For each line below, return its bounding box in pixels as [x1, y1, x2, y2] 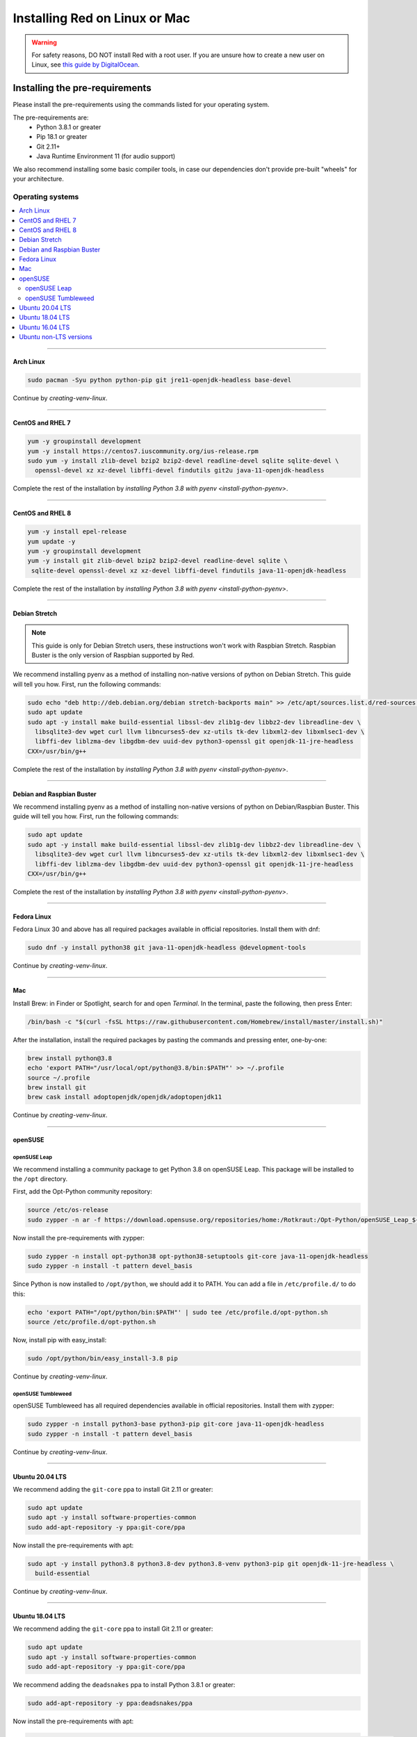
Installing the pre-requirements [13, 82, 152, 94]
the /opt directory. [13, 1175, 68, 1183]
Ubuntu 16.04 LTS [19, 323, 70, 331]
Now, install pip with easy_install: [13, 1335, 107, 1344]
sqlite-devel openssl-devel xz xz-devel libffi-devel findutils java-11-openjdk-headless [31, 566, 347, 575]
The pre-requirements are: [13, 113, 89, 122]
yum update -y [27, 537, 76, 545]
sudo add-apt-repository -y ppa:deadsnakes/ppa [27, 1699, 193, 1707]
